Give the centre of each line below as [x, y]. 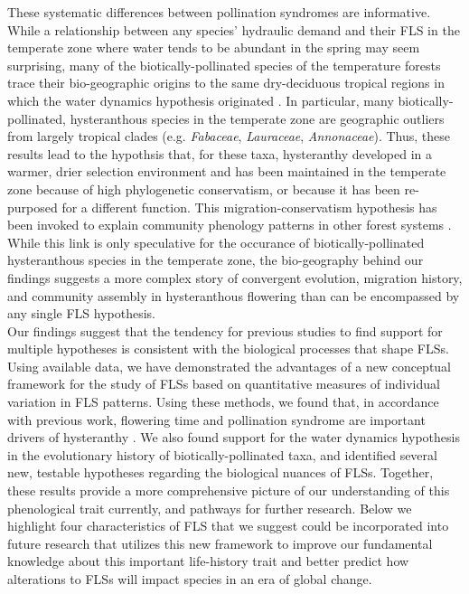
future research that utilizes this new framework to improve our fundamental [220, 543]
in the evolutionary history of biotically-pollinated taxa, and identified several [222, 454]
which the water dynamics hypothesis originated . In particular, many [201, 100]
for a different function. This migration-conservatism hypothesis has [249, 207]
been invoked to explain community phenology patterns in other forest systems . [230, 225]
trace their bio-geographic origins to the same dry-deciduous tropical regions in [226, 83]
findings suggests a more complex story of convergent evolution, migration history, [235, 277]
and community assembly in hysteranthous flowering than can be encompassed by [234, 295]
